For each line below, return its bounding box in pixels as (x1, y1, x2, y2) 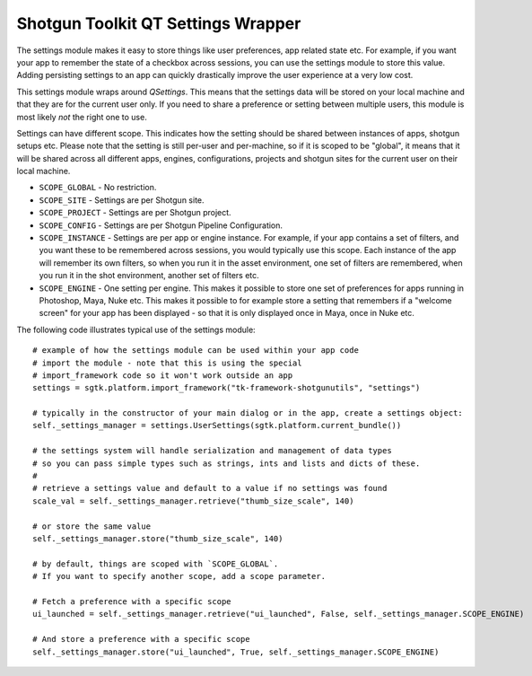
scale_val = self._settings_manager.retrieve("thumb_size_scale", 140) (32, 496, 354, 506)
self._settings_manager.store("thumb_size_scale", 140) (32, 534, 283, 543)
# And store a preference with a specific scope (32, 634, 250, 645)
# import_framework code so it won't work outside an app (32, 370, 293, 381)
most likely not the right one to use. (16, 111, 147, 122)
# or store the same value (32, 521, 152, 531)
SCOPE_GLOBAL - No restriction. (39, 182, 157, 193)
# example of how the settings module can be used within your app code (32, 346, 359, 356)
